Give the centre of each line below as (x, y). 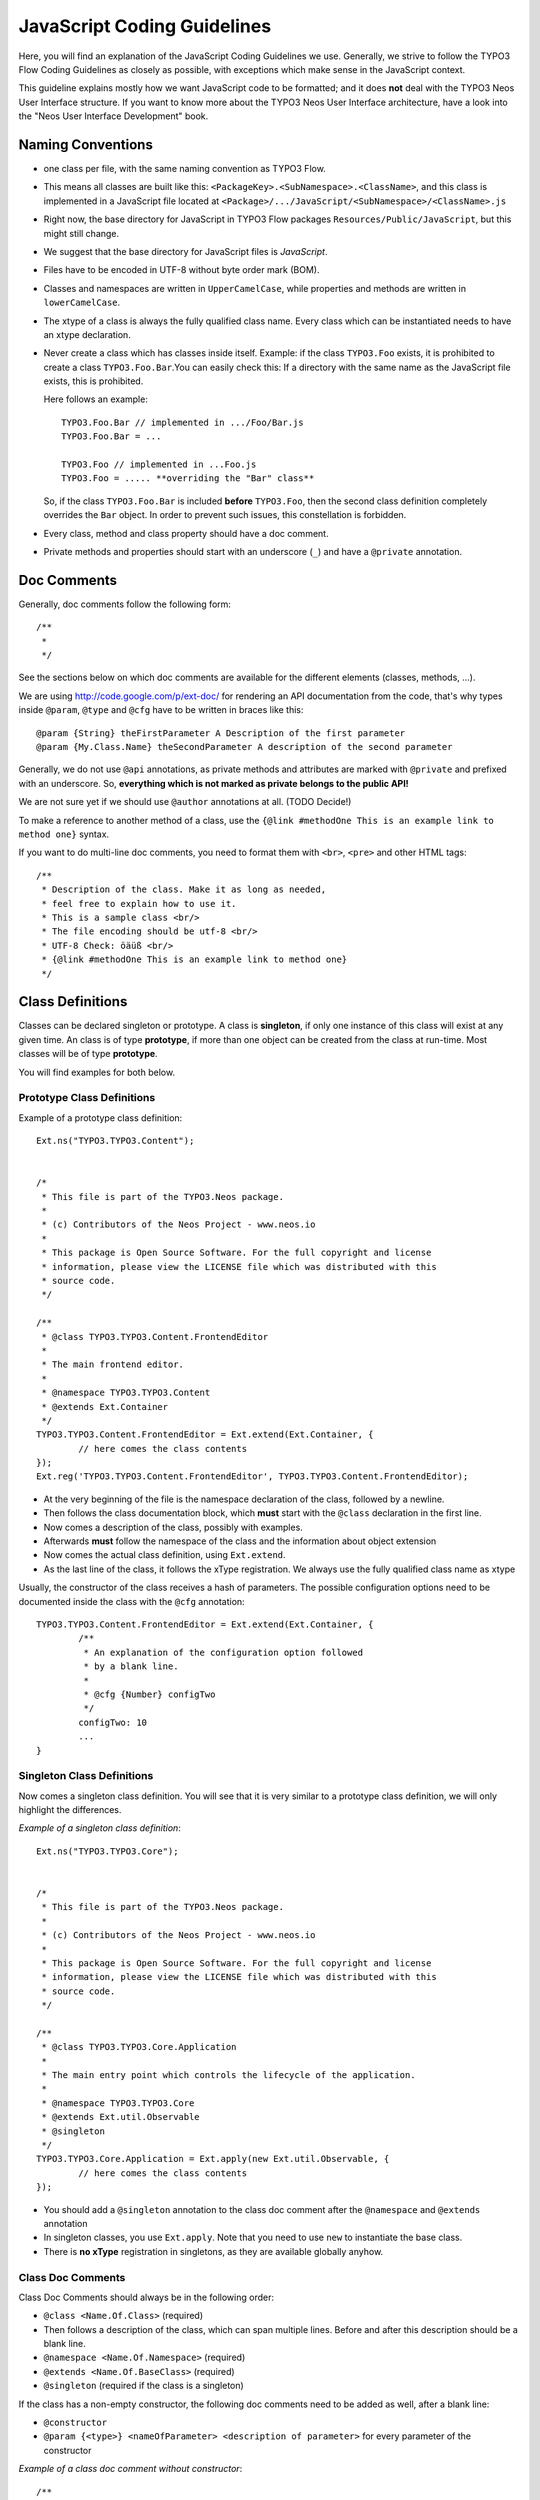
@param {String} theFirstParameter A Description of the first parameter (221, 733)
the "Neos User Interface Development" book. (113, 116)
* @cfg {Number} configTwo (149, 1694)
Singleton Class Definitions (86, 1776)
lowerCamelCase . (82, 302)
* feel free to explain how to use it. (139, 903)
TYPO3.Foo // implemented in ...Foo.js (159, 464)
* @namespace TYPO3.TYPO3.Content (126, 1393)
